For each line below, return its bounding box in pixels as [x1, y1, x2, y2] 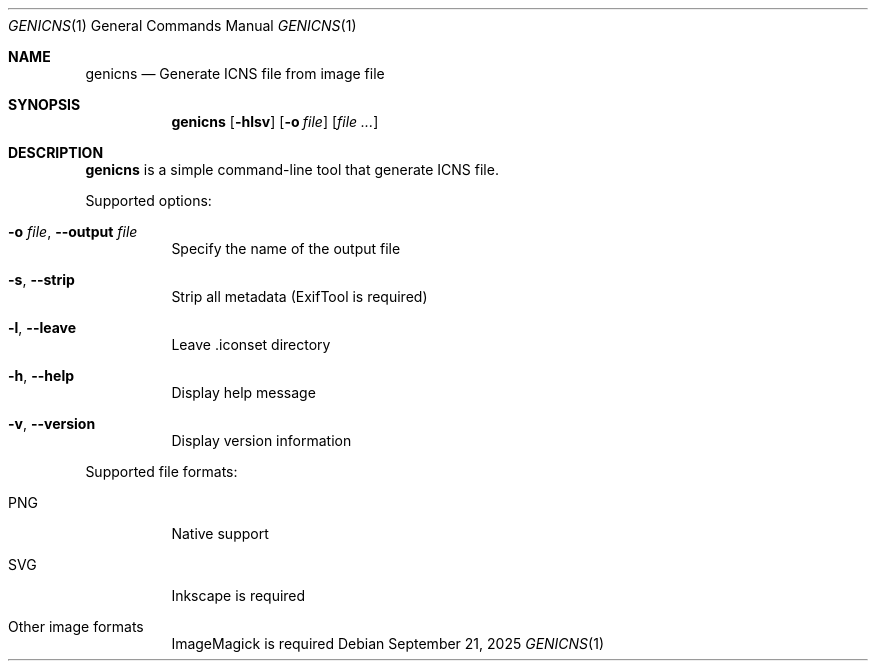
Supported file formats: [85, 463, 238, 480]
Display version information [171, 432, 352, 449]
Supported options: [85, 192, 212, 209]
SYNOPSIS [8, 96, 81, 113]
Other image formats [8, 618, 144, 635]
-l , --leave [8, 319, 77, 336]
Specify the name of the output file [171, 240, 401, 257]
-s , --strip [8, 271, 75, 288]
